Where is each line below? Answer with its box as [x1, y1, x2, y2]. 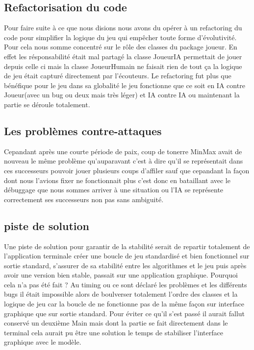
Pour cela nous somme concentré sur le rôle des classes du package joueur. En [4, 42, 237, 52]
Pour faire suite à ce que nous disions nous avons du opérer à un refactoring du [4, 23, 242, 33]
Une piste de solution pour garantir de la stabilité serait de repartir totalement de [4, 241, 250, 251]
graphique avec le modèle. [4, 337, 81, 347]
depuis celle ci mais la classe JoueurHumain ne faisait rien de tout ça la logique [4, 61, 242, 71]
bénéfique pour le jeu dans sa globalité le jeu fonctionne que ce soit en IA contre [4, 80, 245, 90]
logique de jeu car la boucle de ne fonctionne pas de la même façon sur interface [4, 299, 244, 309]
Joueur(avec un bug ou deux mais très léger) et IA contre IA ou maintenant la [4, 90, 240, 100]
